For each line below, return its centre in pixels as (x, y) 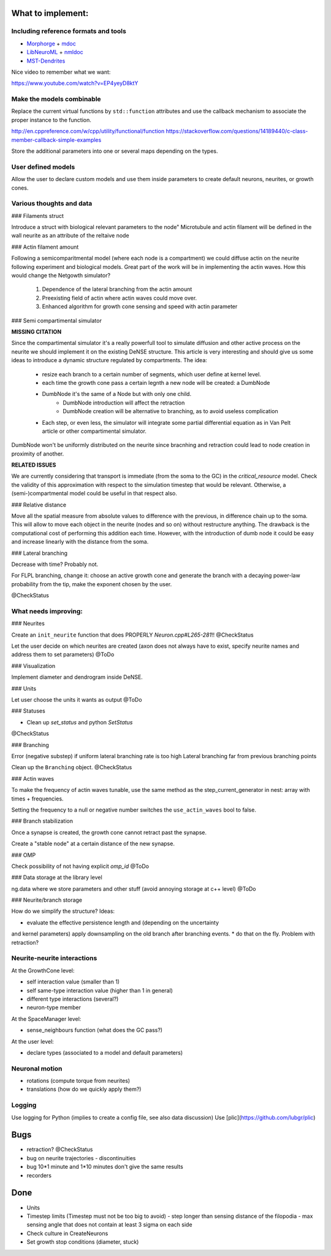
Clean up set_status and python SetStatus (80, 722)
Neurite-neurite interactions (54, 958)
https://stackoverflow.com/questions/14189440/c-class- (237, 131)
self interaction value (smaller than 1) (73, 982)
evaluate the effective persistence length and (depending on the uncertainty (123, 922)
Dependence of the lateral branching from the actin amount (117, 289)
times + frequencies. (37, 799)
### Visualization (33, 665)
